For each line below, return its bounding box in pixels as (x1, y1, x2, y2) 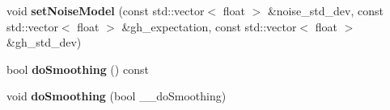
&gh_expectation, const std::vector (121, 18, 297, 35)
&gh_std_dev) (6, 34, 82, 51)
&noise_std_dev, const (267, 2, 384, 18)
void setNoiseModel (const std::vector (6, 2, 205, 18)
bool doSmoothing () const (6, 60, 149, 77)
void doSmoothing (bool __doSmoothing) (6, 88, 227, 104)
